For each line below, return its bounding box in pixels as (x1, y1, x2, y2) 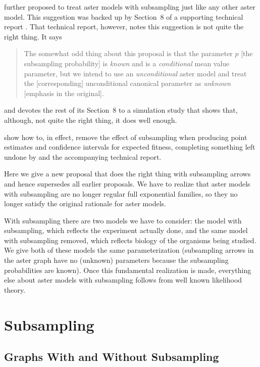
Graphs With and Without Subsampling (4, 349, 219, 364)
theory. (4, 284, 26, 295)
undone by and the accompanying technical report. (4, 151, 162, 162)
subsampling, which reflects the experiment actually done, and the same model (4, 225, 248, 236)
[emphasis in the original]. (24, 87, 104, 98)
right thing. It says (4, 31, 62, 41)
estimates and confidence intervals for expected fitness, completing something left (4, 142, 255, 152)
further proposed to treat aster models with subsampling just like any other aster (4, 2, 255, 12)
